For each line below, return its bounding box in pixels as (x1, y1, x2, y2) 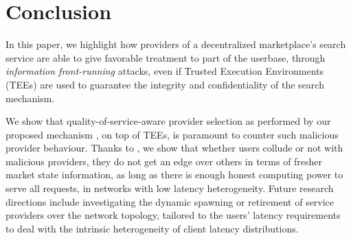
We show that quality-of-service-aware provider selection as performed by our (5, 114, 331, 128)
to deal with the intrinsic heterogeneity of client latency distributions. (5, 221, 299, 235)
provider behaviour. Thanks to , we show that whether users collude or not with (5, 141, 343, 155)
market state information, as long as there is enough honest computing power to (5, 167, 343, 182)
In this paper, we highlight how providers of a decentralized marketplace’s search (5, 37, 346, 51)
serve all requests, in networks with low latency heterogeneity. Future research (5, 181, 334, 195)
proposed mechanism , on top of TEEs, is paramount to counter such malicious (5, 127, 339, 141)
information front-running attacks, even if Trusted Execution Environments (5, 64, 324, 78)
